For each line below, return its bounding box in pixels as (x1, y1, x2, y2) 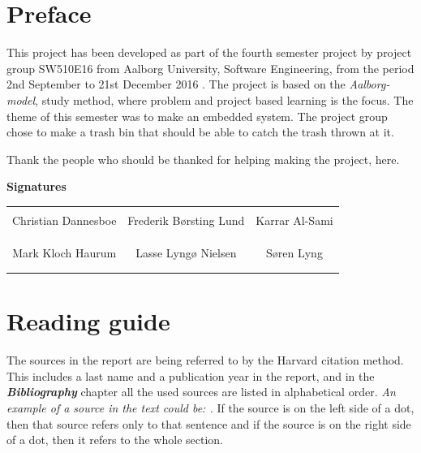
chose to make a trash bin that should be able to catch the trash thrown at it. (6, 123, 394, 140)
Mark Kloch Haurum (12, 244, 117, 261)
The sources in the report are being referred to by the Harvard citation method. (6, 352, 404, 369)
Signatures (6, 178, 67, 195)
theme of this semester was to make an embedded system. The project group (6, 107, 388, 124)
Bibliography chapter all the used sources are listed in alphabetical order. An (6, 383, 396, 400)
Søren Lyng (266, 244, 323, 261)
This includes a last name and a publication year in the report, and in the (6, 367, 375, 384)
